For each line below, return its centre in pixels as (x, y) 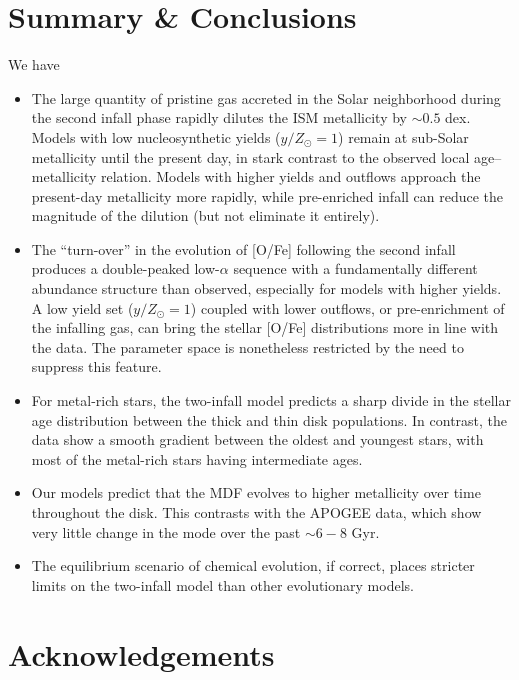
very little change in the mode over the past (166, 531)
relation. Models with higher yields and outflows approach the (291, 176)
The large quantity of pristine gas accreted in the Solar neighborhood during (266, 97)
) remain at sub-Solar (403, 136)
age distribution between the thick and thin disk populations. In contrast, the (269, 419)
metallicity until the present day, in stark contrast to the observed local (250, 156)
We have (34, 64)
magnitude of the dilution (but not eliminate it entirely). (205, 215)
